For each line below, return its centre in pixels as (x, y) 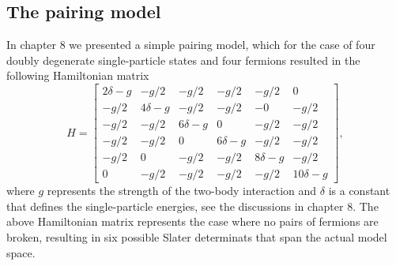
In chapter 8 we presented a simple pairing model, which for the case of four (191, 45)
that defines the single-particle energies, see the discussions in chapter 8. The (192, 206)
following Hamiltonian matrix (78, 75)
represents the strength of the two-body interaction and (182, 191)
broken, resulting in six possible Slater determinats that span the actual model (197, 236)
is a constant (359, 191)
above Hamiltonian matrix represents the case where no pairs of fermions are (192, 221)
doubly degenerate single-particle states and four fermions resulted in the (183, 60)
